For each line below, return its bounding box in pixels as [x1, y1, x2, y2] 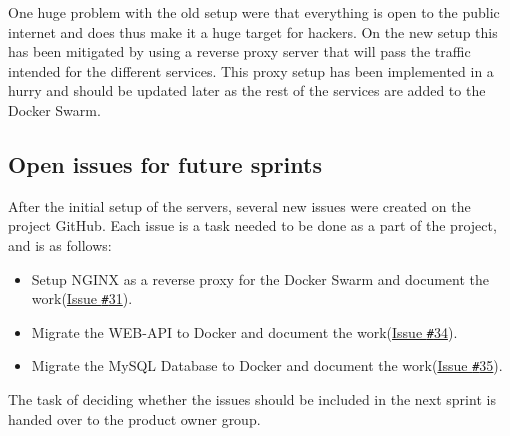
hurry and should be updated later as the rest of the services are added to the [8, 80, 486, 101]
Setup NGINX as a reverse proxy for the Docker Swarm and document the [31, 268, 490, 289]
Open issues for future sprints [8, 148, 322, 179]
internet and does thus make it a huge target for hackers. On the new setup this [8, 21, 498, 42]
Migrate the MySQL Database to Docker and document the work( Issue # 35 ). [31, 355, 503, 376]
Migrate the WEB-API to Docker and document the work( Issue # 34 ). [31, 321, 458, 342]
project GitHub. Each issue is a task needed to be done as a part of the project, [8, 215, 497, 236]
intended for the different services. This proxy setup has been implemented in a [8, 60, 494, 81]
